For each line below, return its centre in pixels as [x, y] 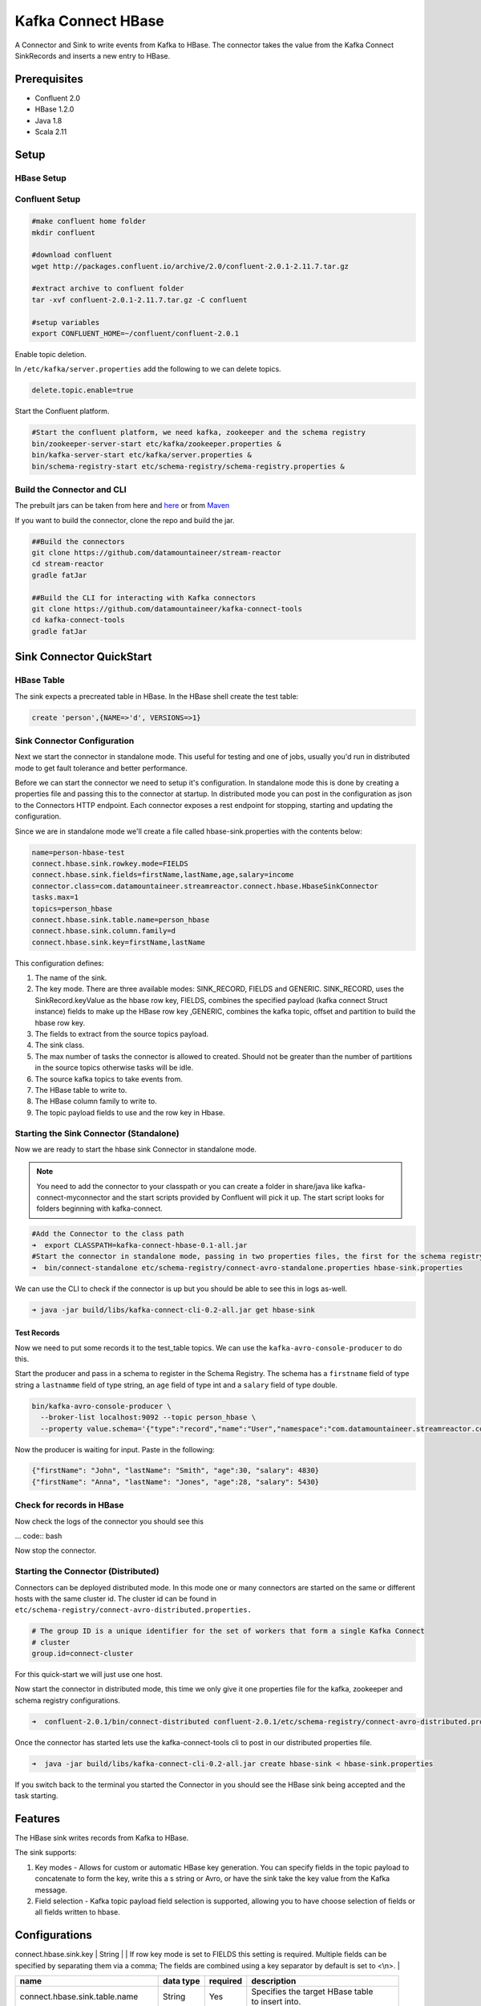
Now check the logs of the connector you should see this [109, 1521]
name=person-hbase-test [79, 852]
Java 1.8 [49, 120]
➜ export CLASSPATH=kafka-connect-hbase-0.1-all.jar [139, 1245]
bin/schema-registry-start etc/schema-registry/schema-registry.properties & [188, 466]
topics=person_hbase [72, 908]
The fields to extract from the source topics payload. [121, 1034]
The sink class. [60, 1045]
